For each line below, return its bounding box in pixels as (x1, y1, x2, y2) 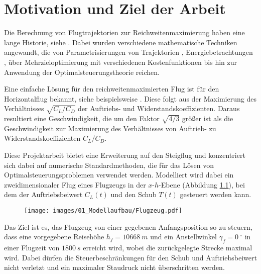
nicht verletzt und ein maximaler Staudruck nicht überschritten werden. (4, 262, 225, 272)
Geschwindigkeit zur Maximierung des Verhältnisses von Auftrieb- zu (4, 123, 216, 133)
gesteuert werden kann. (180, 189, 251, 200)
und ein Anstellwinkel (150, 231, 217, 242)
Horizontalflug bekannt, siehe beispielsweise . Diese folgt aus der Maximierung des (4, 93, 256, 104)
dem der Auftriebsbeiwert (4, 189, 83, 200)
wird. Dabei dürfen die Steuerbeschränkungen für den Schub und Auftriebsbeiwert (4, 252, 257, 262)
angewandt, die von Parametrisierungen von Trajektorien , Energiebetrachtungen (4, 47, 253, 57)
